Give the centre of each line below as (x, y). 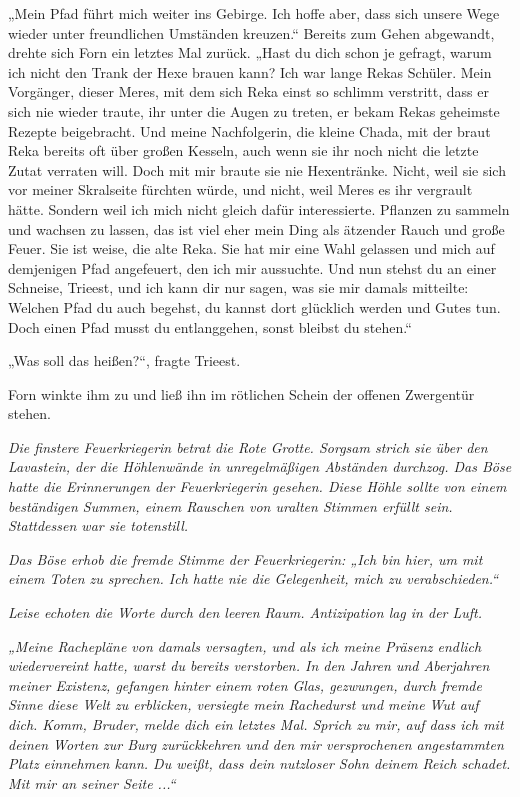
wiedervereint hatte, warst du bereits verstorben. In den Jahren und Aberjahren (249, 665)
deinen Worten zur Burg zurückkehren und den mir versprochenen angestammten (256, 743)
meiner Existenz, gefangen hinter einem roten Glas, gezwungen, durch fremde (245, 684)
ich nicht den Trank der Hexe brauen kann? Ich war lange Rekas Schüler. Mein (250, 71)
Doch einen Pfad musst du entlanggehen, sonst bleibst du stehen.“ (210, 326)
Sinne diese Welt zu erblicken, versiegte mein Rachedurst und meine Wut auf (243, 704)
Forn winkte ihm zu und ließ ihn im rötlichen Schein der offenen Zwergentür (241, 393)
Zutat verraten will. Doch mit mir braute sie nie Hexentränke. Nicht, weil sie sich (257, 169)
